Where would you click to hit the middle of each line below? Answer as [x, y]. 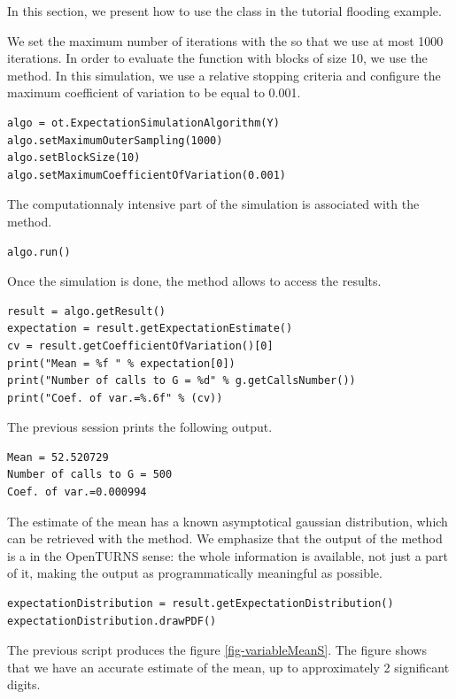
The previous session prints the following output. [140, 427]
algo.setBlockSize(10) [74, 158]
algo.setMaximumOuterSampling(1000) [115, 140]
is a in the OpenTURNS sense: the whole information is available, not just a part [228, 555]
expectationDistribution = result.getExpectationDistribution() [201, 604]
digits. [24, 684]
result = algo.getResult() [86, 311]
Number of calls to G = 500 [90, 475]
